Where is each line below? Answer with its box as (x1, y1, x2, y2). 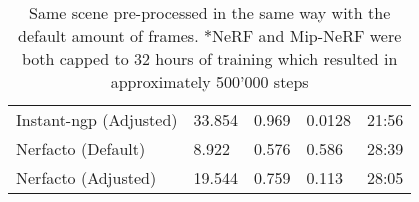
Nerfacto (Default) (16, 137, 146, 160)
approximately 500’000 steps (110, 70, 309, 93)
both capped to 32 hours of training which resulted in (21, 47, 398, 70)
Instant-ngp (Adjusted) (16, 108, 178, 131)
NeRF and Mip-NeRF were (211, 24, 402, 47)
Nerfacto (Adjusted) (16, 166, 157, 189)
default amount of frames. (18, 24, 199, 47)
